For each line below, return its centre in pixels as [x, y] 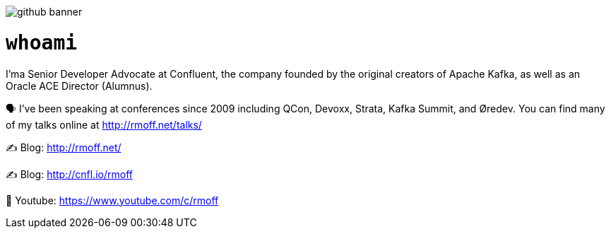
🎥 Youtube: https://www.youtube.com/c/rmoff [112, 200]
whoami [42, 42]
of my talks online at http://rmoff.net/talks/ [104, 124]
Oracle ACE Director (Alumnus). [79, 86]
